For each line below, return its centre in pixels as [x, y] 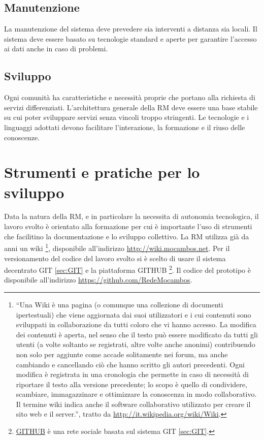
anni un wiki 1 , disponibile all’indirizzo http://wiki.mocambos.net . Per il [117, 247]
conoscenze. [22, 137]
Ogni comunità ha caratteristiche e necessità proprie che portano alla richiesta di [130, 97]
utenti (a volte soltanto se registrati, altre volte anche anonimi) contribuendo [136, 344]
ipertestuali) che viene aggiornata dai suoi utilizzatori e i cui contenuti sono [134, 314]
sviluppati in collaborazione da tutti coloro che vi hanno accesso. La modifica [136, 324]
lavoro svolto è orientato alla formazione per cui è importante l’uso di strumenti [128, 226]
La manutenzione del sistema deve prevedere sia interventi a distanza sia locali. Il [131, 29]
